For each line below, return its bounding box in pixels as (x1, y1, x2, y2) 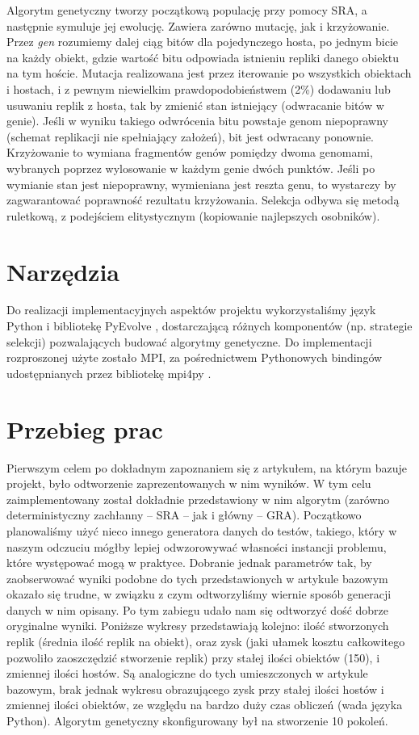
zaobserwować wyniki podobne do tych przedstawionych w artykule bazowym (6, 569, 388, 586)
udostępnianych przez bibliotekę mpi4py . (6, 364, 212, 381)
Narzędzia (6, 254, 119, 288)
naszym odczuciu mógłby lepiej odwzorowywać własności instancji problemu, (6, 538, 387, 555)
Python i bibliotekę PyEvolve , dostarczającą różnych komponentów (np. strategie (6, 317, 413, 334)
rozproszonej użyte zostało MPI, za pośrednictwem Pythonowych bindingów (6, 349, 383, 366)
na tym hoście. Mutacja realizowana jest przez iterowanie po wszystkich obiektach (6, 65, 412, 82)
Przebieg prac (6, 412, 163, 445)
